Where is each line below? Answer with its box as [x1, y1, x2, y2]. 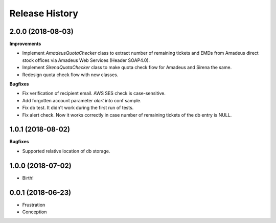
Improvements [9, 41, 41, 47]
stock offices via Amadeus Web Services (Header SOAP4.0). [22, 57, 150, 63]
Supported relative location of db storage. [22, 148, 110, 154]
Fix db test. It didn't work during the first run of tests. [22, 105, 134, 111]
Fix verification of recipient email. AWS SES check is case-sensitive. [22, 90, 166, 97]
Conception [22, 209, 47, 215]
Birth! [22, 174, 34, 181]
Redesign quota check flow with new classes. [22, 72, 119, 78]
